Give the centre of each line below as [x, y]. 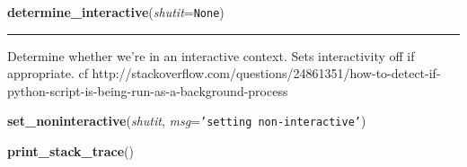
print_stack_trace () [70, 151]
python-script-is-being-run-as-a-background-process [148, 90]
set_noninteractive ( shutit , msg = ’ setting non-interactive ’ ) [187, 121]
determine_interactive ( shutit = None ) [116, 12]
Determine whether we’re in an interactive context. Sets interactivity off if [211, 55]
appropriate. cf [48, 73]
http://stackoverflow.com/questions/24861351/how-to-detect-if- [266, 73]
